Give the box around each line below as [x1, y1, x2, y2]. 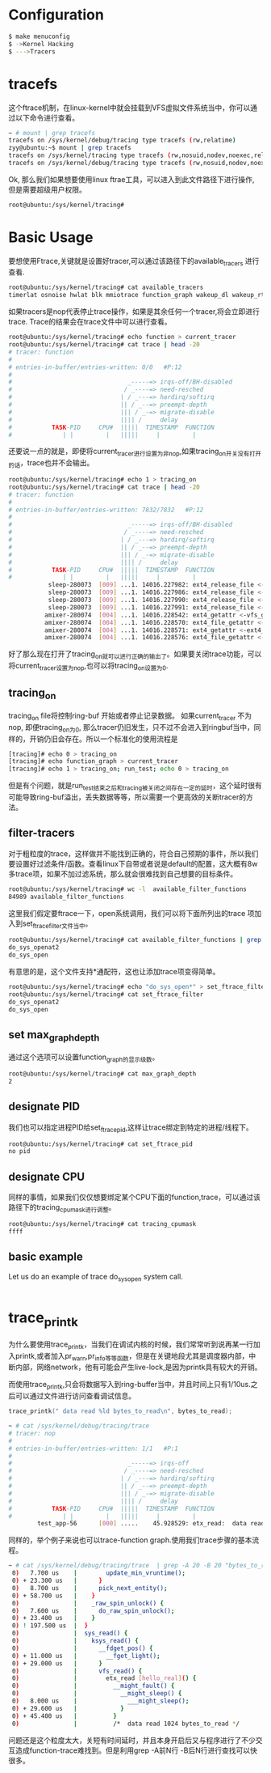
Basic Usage [8, 228, 94, 246]
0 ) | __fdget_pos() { [11, 1644, 153, 1652]
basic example [8, 1250, 83, 1264]
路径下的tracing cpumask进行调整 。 [8, 1203, 116, 1214]
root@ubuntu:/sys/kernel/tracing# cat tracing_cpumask [8, 1219, 197, 1228]
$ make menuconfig [8, 32, 70, 40]
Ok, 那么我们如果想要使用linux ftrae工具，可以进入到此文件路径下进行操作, [8, 174, 255, 184]
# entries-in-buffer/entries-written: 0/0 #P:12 [8, 363, 182, 371]
